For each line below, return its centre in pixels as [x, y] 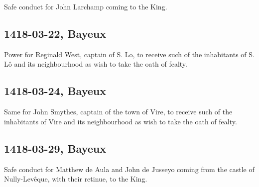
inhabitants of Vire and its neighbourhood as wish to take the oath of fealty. [121, 121]
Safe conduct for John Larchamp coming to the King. [86, 6]
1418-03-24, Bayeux [55, 91]
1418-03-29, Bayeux [55, 148]
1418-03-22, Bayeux [55, 33]
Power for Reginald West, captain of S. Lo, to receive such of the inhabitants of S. [129, 54]
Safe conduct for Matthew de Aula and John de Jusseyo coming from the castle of [129, 169]
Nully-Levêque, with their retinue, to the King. [76, 179]
